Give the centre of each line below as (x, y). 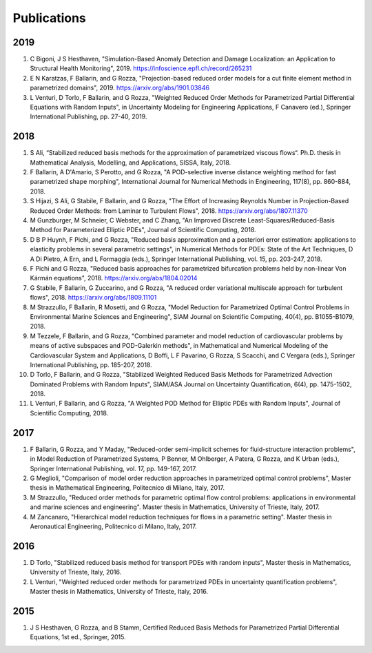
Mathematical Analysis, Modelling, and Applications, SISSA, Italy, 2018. (131, 163)
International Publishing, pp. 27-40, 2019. (89, 116)
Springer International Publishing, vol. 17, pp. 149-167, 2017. (114, 468)
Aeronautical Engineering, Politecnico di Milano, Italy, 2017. (113, 526)
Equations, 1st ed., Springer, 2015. (78, 637)
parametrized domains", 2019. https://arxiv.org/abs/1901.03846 (120, 88)
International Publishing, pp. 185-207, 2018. (91, 364)
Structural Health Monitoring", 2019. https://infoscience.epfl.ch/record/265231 (141, 68)
